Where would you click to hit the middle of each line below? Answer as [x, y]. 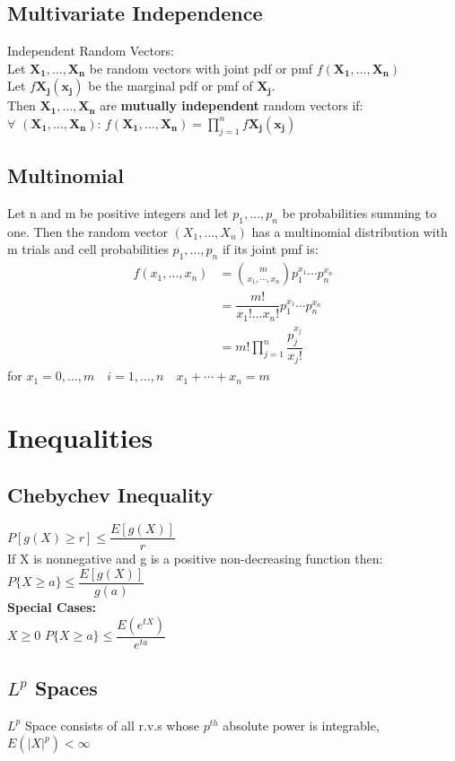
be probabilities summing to [359, 212]
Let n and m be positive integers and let [118, 212]
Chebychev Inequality [110, 494]
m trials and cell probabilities [88, 249]
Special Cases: [52, 607]
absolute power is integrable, [301, 725]
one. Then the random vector [87, 231]
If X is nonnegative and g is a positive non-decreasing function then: [195, 559]
